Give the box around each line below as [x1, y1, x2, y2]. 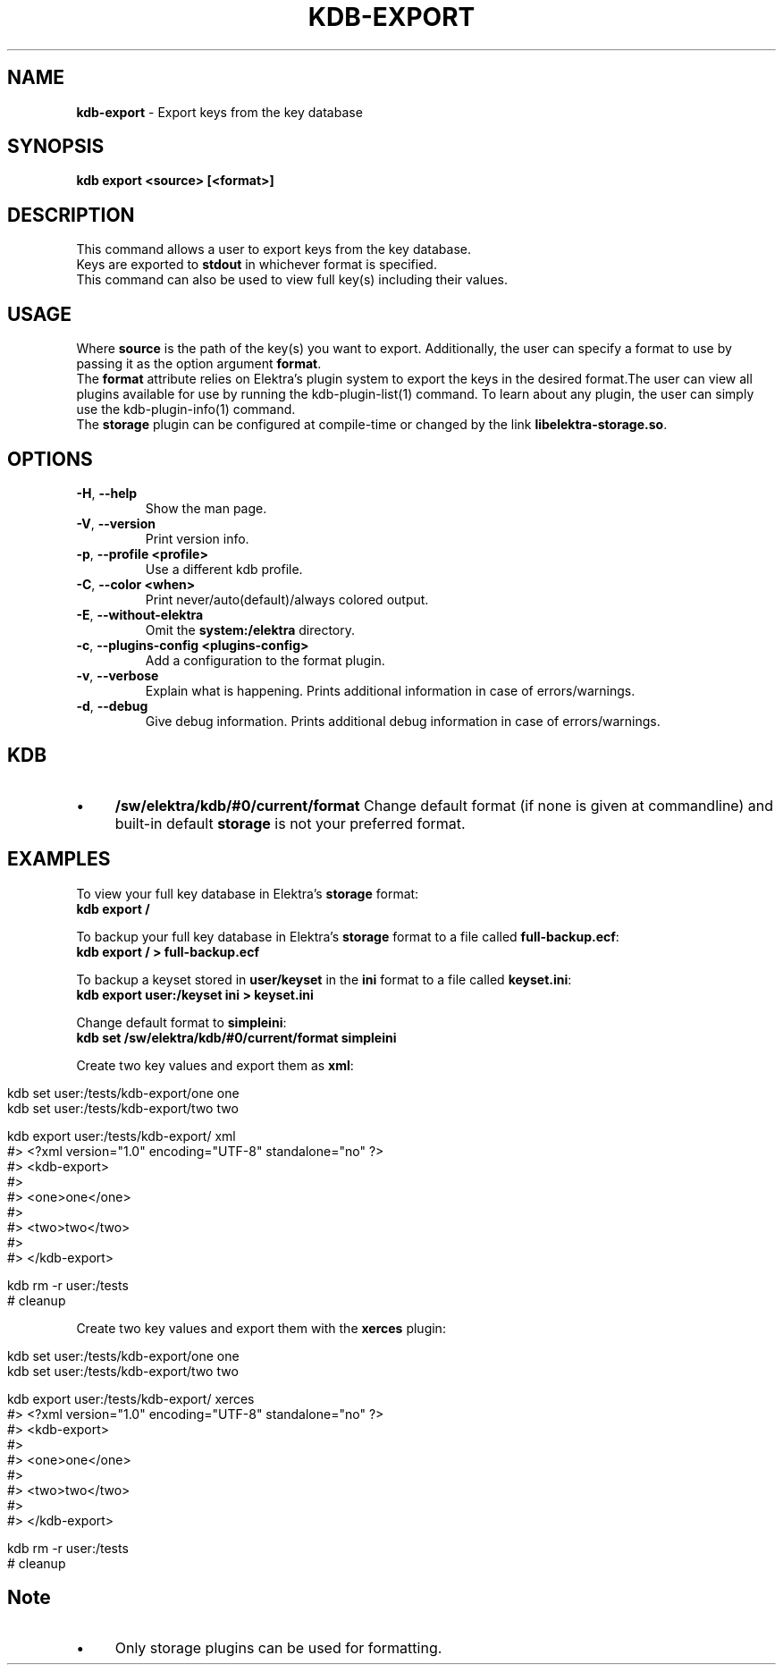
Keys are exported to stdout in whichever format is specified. [76, 257, 437, 273]
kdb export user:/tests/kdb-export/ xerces [7, 1390, 255, 1406]
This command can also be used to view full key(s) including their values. [76, 272, 508, 288]
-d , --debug [76, 697, 148, 714]
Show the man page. [145, 500, 267, 516]
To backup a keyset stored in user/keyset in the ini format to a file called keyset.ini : [76, 971, 572, 987]
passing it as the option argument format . [76, 356, 322, 372]
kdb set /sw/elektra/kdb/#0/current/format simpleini [76, 1029, 397, 1045]
